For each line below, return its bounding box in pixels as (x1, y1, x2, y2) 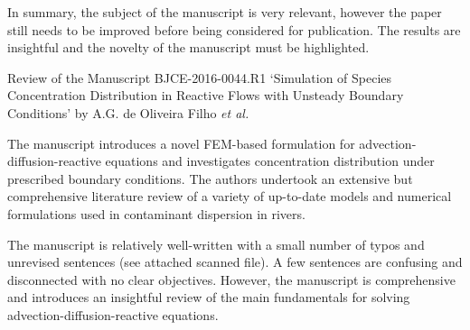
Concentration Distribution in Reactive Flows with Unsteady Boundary (7, 86, 404, 105)
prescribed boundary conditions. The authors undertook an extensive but (7, 169, 413, 188)
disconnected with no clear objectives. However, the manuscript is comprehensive (7, 270, 456, 289)
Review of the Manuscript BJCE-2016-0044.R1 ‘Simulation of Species (7, 68, 392, 87)
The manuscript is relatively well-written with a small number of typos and (7, 234, 425, 253)
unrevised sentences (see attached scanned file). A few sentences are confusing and (7, 252, 463, 271)
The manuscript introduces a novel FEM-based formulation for (7, 133, 355, 152)
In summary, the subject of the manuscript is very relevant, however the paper (7, 3, 442, 21)
